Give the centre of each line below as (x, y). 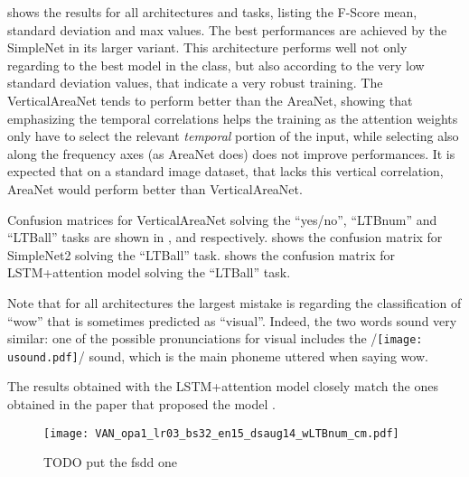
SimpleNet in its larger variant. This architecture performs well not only (207, 47)
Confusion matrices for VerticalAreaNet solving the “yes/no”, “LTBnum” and (222, 219)
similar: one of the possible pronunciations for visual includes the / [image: (215, 338)
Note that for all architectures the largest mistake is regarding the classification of (234, 302)
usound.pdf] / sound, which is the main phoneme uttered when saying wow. (218, 355)
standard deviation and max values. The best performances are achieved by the (227, 29)
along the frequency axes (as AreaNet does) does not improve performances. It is (231, 153)
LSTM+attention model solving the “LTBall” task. (149, 272)
